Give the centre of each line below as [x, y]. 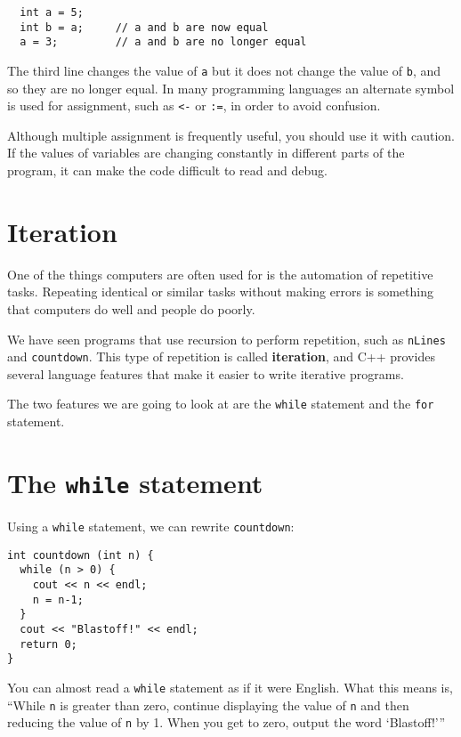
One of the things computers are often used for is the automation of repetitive [220, 274]
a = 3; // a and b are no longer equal [163, 42]
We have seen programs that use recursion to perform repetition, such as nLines [226, 339]
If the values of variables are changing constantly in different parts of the [206, 153]
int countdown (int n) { [81, 555]
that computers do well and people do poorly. [131, 308]
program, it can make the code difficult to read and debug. [167, 170]
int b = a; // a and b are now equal [144, 27]
